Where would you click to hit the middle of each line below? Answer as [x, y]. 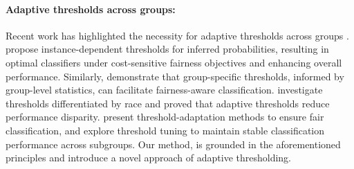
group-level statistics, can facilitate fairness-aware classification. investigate [164, 90]
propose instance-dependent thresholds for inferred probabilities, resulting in [167, 49]
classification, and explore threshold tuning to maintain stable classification [165, 130]
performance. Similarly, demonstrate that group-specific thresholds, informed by [175, 76]
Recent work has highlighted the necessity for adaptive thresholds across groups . [177, 35]
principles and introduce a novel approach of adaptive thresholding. [148, 158]
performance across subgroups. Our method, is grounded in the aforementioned [173, 144]
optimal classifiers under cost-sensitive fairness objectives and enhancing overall [174, 62]
